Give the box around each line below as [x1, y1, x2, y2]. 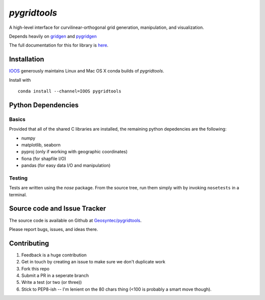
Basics [9, 115, 26, 122]
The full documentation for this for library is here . [9, 42, 109, 48]
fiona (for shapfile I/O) [21, 156, 66, 162]
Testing [9, 174, 28, 181]
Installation [9, 55, 44, 64]
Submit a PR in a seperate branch [21, 273, 89, 278]
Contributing [9, 239, 49, 247]
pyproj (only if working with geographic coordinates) [21, 149, 128, 155]
